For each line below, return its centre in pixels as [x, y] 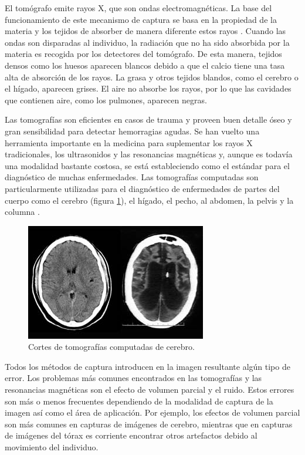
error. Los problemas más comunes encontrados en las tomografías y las [133, 378]
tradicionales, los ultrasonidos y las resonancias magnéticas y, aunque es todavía [149, 154]
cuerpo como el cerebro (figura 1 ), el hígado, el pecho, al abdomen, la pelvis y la [149, 200]
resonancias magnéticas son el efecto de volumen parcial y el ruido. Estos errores [150, 390]
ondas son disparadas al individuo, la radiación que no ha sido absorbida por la [147, 42]
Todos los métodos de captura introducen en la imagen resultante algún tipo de [148, 366]
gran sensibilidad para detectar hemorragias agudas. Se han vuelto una [132, 131]
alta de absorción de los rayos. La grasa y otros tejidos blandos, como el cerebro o [152, 77]
